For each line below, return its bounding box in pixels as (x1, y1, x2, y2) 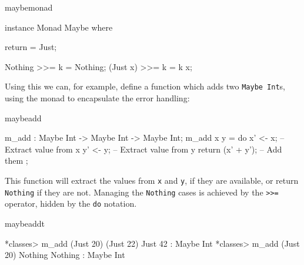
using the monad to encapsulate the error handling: (5, 92, 190, 104)
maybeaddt (5, 217, 45, 229)
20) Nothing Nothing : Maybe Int (5, 249, 125, 261)
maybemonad (5, 1, 53, 13)
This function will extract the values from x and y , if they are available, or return (5, 174, 299, 186)
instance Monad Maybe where (5, 21, 113, 33)
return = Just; (5, 41, 57, 53)
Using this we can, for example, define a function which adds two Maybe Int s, (5, 80, 286, 92)
